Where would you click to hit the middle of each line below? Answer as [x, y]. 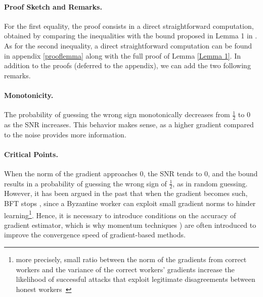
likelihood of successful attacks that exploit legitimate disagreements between [136, 279]
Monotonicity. [29, 95]
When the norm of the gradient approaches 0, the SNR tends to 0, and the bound [131, 173]
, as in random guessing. [210, 183]
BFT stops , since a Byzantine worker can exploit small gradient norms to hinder [130, 203]
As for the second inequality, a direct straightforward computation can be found [128, 45]
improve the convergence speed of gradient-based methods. [95, 235]
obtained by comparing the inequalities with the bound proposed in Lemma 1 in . [131, 36]
